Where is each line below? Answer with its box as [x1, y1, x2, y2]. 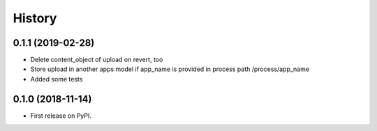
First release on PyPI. [30, 111, 92, 120]
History [13, 10, 57, 26]
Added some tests [30, 75, 83, 83]
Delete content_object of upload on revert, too [30, 56, 163, 64]
